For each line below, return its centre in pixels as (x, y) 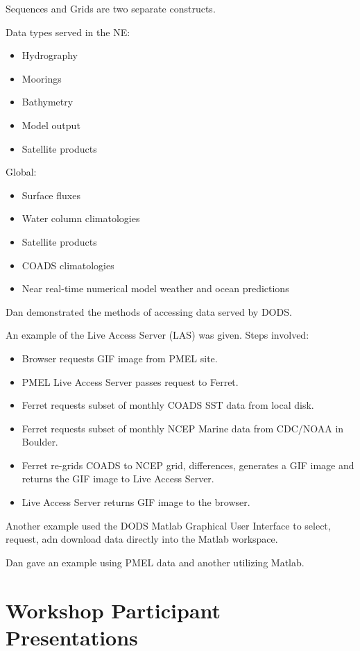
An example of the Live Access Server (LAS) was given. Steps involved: (157, 335)
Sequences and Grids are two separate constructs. (111, 8)
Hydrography (50, 55)
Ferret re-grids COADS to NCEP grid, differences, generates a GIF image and (188, 465)
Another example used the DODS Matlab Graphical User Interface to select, (168, 525)
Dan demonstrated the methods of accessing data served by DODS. (149, 311)
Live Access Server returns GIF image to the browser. (136, 502)
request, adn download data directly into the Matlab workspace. (142, 539)
